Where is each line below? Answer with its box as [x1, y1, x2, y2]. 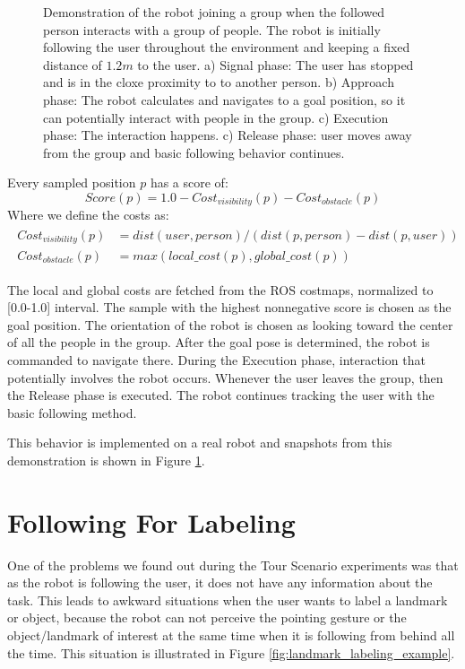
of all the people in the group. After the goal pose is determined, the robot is [7, 333, 430, 352]
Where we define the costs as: [7, 205, 169, 224]
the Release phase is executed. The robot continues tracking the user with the [7, 386, 435, 404]
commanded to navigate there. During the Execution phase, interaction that [7, 350, 426, 369]
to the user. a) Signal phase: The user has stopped [137, 55, 414, 74]
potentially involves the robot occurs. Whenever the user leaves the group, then [7, 368, 443, 387]
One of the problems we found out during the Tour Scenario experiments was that [7, 555, 459, 574]
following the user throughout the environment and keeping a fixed [43, 38, 410, 56]
